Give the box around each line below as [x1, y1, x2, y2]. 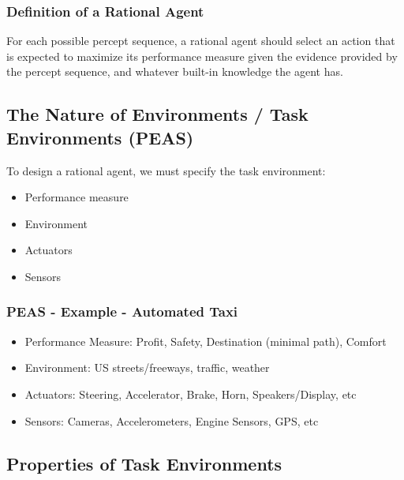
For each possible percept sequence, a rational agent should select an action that [6, 32, 395, 49]
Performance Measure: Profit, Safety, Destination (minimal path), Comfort [24, 332, 387, 349]
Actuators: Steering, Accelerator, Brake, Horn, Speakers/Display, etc [24, 385, 357, 402]
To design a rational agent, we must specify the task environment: [6, 162, 326, 178]
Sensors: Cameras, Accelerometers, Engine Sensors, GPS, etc [24, 412, 319, 429]
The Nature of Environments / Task [6, 102, 309, 126]
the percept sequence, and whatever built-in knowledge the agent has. [6, 63, 343, 80]
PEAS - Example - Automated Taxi [6, 302, 238, 321]
